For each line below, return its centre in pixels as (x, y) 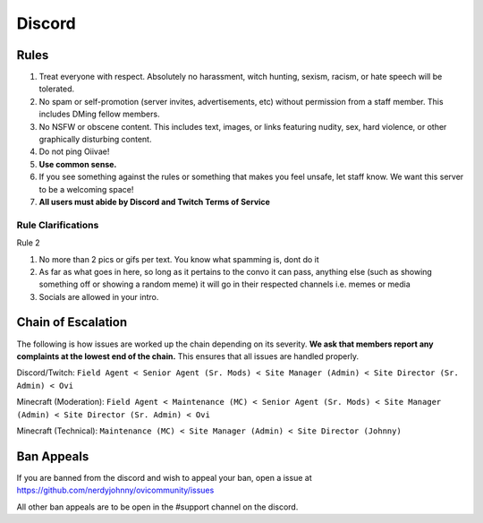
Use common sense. (78, 164)
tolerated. (57, 89)
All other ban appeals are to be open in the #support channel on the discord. (157, 507)
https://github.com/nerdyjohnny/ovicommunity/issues (115, 490)
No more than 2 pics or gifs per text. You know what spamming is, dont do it (179, 259)
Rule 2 (28, 243)
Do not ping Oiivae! (74, 151)
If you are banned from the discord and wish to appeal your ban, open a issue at (164, 477)
